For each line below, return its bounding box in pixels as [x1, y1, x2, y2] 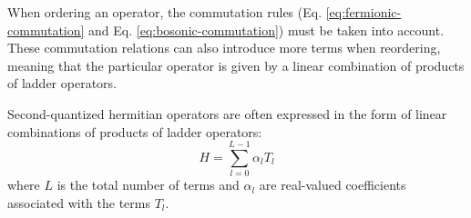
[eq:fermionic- [325, 3, 402, 21]
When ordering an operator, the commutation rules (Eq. [7, 3, 323, 21]
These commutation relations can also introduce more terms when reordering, [7, 38, 441, 57]
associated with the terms [7, 193, 150, 212]
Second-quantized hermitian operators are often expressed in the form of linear [7, 104, 447, 123]
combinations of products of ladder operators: [7, 122, 262, 141]
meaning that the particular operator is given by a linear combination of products [7, 55, 465, 74]
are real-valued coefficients [259, 175, 406, 194]
